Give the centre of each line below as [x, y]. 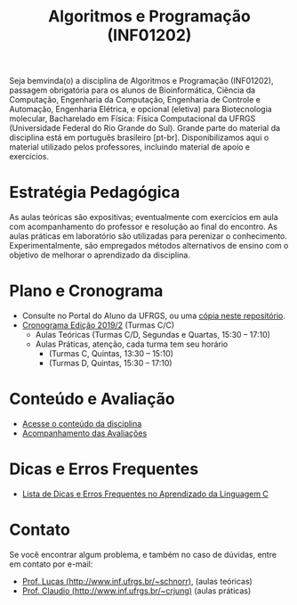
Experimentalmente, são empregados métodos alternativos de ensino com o [149, 246]
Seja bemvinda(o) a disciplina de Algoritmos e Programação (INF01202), [141, 81]
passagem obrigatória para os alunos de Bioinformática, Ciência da [132, 90]
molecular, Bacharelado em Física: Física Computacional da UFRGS [132, 119]
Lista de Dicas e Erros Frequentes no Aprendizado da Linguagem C [145, 494]
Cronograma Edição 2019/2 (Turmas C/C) [98, 325]
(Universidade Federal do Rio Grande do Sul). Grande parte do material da [145, 128]
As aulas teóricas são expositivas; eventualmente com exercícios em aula [144, 217]
